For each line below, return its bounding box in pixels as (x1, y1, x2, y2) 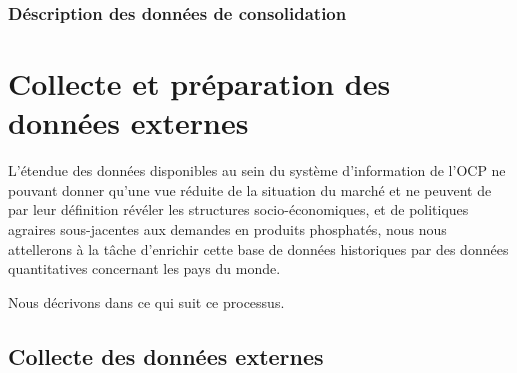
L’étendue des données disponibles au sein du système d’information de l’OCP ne (8, 160, 506, 181)
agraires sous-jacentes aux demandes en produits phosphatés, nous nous (8, 218, 447, 239)
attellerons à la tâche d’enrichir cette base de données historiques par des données (8, 238, 509, 259)
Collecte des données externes (8, 340, 324, 371)
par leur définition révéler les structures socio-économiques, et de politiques (8, 199, 469, 220)
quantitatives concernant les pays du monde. (8, 258, 281, 279)
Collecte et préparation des (8, 63, 391, 104)
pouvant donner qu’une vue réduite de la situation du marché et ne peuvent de (8, 179, 492, 200)
